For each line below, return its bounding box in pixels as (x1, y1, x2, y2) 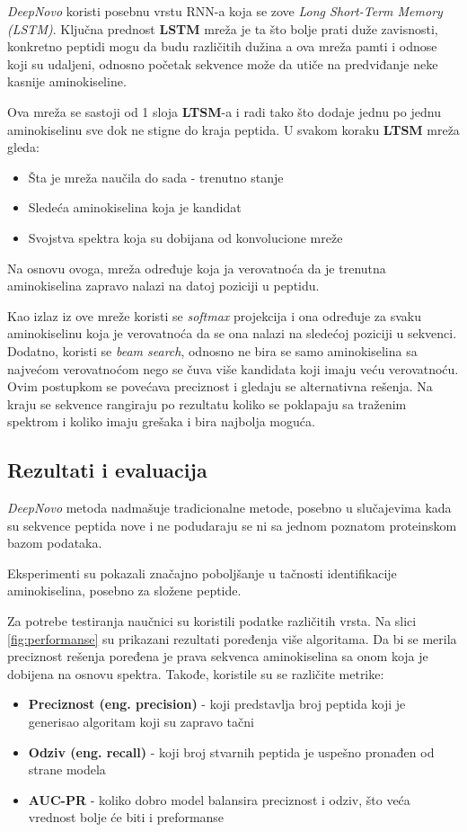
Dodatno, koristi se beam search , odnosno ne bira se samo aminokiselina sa (7, 341, 418, 360)
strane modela (28, 760, 106, 779)
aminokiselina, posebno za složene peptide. (7, 581, 242, 600)
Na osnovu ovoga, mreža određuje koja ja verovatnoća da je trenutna (7, 258, 386, 277)
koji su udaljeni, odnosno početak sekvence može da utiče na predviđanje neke (7, 54, 438, 73)
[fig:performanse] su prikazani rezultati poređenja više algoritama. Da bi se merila (7, 629, 457, 648)
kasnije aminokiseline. (7, 72, 127, 91)
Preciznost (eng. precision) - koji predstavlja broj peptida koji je (28, 694, 406, 713)
